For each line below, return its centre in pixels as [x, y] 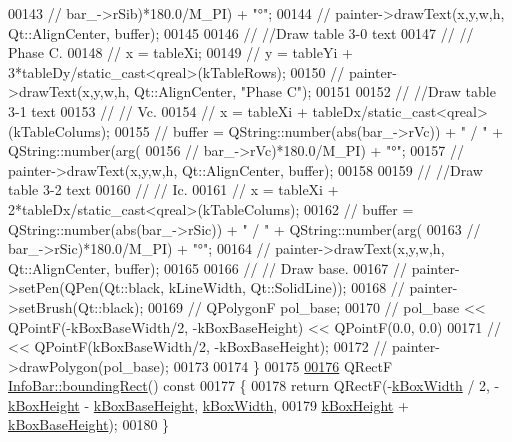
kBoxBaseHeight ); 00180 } [89, 424]
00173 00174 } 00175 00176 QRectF [283, 365]
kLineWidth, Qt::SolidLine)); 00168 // [286, 287]
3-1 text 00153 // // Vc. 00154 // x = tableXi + [158, 110]
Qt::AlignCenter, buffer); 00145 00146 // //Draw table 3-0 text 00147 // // [241, 32]
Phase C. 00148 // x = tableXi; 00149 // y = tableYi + [180, 52]
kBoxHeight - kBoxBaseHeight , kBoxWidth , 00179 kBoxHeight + [208, 404]
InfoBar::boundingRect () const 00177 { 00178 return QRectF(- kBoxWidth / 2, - [254, 385]
